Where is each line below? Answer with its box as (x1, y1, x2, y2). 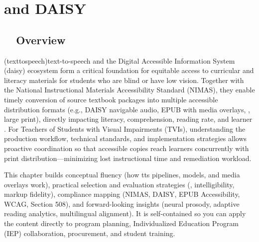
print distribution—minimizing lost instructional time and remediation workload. (4, 153, 252, 163)
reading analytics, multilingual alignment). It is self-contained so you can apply (4, 208, 246, 219)
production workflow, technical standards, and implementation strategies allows (4, 133, 247, 144)
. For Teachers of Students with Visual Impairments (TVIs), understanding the (4, 123, 246, 134)
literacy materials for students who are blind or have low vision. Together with (4, 75, 244, 85)
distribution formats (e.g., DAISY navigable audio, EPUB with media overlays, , (4, 104, 250, 114)
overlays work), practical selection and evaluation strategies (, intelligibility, (4, 179, 235, 189)
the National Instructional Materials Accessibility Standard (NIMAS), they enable (4, 84, 255, 95)
